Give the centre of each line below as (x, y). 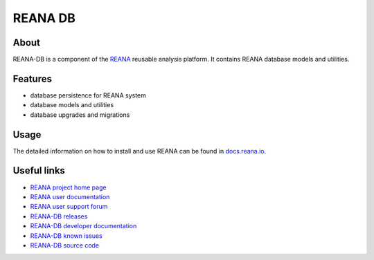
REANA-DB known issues (66, 236)
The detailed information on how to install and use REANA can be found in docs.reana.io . (140, 151)
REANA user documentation (70, 196)
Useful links (39, 170)
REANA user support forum (69, 207)
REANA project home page (68, 187)
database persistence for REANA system (88, 95)
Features (32, 78)
